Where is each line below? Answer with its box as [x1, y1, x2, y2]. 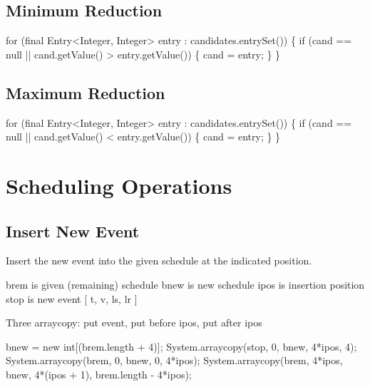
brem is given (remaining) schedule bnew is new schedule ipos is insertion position [6, 277, 365, 291]
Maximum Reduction [6, 81, 165, 103]
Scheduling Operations [6, 170, 232, 200]
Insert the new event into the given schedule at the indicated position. [6, 253, 312, 268]
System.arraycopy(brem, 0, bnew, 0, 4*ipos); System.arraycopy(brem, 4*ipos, [6, 353, 343, 368]
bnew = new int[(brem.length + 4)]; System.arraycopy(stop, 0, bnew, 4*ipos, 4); [6, 339, 357, 354]
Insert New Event [6, 220, 140, 242]
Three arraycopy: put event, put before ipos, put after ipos [6, 315, 262, 330]
